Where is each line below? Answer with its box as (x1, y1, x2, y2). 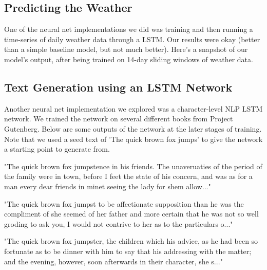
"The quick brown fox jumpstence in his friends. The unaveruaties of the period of (4, 160, 262, 171)
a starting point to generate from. (4, 143, 110, 154)
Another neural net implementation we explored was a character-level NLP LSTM (4, 103, 263, 114)
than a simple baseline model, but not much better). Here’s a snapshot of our (4, 44, 248, 55)
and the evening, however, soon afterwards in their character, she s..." (4, 256, 223, 266)
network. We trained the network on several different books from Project (4, 113, 233, 124)
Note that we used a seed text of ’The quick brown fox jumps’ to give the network (4, 133, 263, 144)
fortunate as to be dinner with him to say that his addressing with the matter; (4, 245, 252, 256)
